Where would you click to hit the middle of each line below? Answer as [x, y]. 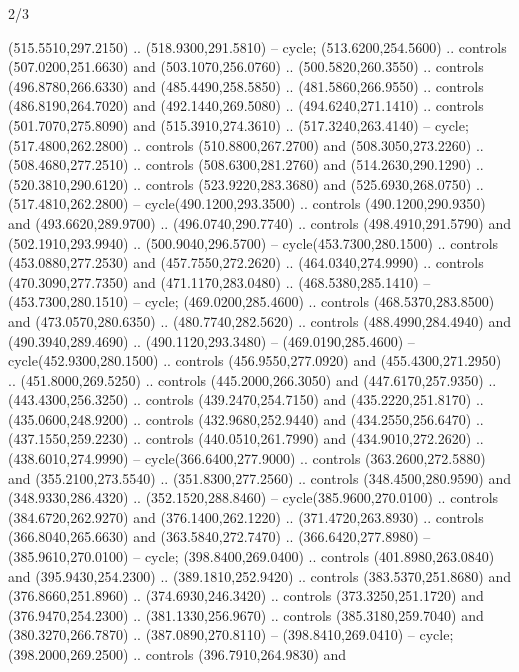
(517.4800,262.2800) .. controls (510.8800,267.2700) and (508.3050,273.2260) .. [246, 144]
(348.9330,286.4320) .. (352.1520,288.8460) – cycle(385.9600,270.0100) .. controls [253, 497]
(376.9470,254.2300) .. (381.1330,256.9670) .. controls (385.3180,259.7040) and [246, 614]
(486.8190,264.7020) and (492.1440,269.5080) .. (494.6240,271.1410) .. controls [246, 105]
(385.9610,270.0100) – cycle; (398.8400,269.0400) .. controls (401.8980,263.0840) [251, 556]
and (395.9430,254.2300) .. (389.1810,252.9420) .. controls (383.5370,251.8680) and [259, 575]
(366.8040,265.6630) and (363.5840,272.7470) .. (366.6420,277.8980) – [219, 536]
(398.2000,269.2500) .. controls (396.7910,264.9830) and [177, 654]
